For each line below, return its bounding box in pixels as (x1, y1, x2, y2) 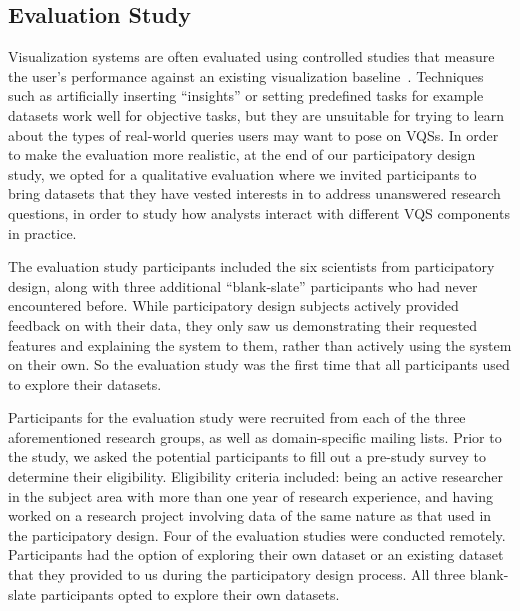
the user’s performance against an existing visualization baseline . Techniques (8, 65, 484, 86)
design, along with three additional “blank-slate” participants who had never (8, 275, 478, 296)
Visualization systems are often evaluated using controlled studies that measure (8, 46, 495, 67)
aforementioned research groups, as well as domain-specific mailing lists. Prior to (8, 426, 502, 447)
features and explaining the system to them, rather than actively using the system (8, 334, 512, 355)
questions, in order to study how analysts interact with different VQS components (8, 202, 510, 223)
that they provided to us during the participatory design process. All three (8, 564, 466, 585)
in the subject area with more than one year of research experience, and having (8, 485, 493, 506)
